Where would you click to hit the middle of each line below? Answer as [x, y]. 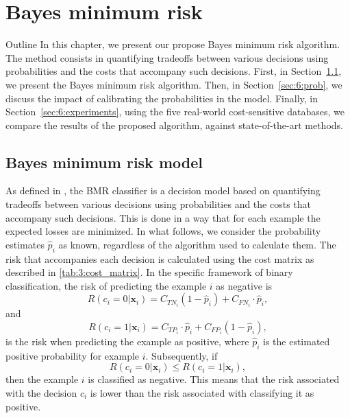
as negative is [244, 285]
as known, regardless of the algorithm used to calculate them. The [197, 244]
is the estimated [297, 341]
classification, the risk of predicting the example [106, 285]
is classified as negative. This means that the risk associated [214, 379]
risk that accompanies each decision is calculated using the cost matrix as [160, 258]
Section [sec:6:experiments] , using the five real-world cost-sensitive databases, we [175, 112]
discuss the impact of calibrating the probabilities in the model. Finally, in [162, 98]
